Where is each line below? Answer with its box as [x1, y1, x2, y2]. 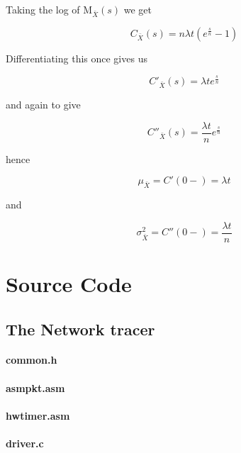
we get [123, 2, 152, 16]
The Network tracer [6, 318, 155, 340]
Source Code [6, 269, 132, 298]
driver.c [6, 436, 44, 451]
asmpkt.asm [6, 380, 65, 395]
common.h [6, 352, 57, 367]
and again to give [6, 97, 81, 112]
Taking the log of [6, 2, 80, 16]
